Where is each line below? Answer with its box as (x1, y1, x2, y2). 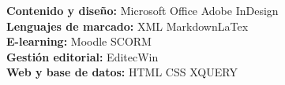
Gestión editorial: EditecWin (6, 48, 159, 65)
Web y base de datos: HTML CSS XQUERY (6, 64, 238, 80)
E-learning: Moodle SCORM (6, 33, 152, 50)
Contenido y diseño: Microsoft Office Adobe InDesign (6, 2, 279, 18)
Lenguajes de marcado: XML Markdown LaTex (6, 17, 249, 34)
